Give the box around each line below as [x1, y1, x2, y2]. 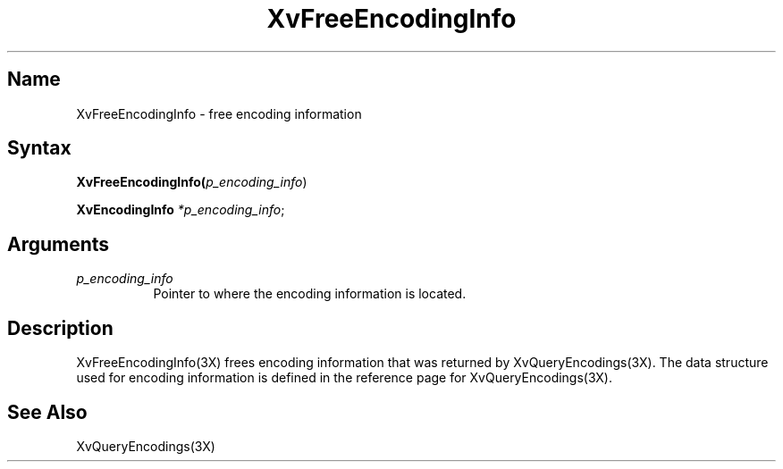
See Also [7, 400, 88, 423]
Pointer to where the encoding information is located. [153, 286, 467, 302]
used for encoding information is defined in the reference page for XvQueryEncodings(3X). [76, 370, 613, 386]
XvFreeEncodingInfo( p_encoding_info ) [76, 174, 307, 190]
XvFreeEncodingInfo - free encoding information [76, 105, 362, 121]
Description [7, 316, 114, 339]
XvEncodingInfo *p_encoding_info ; [76, 202, 285, 218]
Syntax [7, 137, 72, 160]
